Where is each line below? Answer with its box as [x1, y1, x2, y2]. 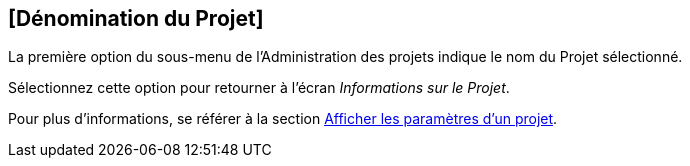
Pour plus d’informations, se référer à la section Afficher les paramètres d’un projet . [8, 110, 558, 128]
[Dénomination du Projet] [8, 6, 264, 31]
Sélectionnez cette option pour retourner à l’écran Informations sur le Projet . [8, 79, 510, 97]
